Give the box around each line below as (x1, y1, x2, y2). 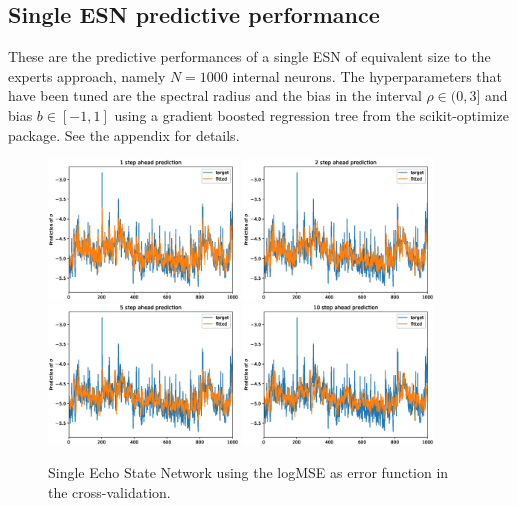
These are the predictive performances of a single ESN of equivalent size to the (8, 46, 491, 67)
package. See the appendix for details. (8, 124, 240, 145)
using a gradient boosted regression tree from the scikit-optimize (114, 104, 509, 125)
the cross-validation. (48, 481, 171, 502)
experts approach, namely (8, 65, 166, 86)
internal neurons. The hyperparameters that (232, 65, 502, 86)
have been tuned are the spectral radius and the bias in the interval (8, 85, 422, 106)
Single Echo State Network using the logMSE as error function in (48, 462, 449, 483)
